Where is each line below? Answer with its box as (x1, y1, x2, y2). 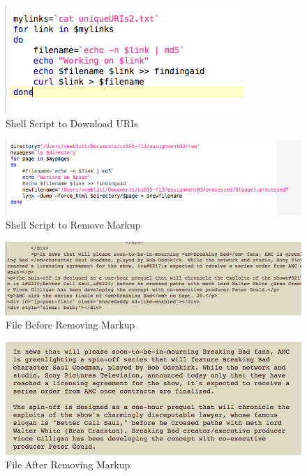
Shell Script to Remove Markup (6, 217, 141, 232)
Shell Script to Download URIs (6, 115, 138, 130)
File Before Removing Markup (6, 317, 135, 332)
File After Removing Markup (6, 457, 130, 472)
